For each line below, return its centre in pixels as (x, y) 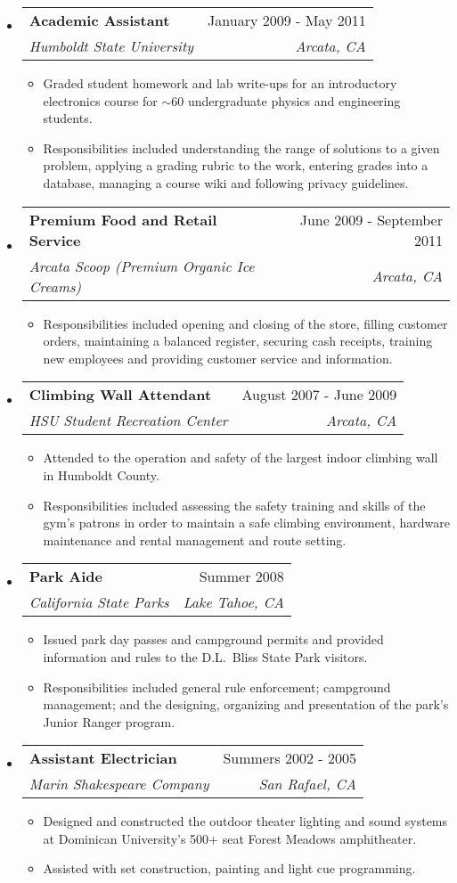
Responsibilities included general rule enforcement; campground (217, 687)
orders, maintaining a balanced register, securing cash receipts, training (238, 341)
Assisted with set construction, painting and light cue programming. (229, 868)
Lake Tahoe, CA (233, 602)
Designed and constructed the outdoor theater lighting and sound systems (245, 821)
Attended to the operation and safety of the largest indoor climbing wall (241, 458)
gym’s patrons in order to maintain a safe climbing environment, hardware (246, 523)
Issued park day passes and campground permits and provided (213, 639)
